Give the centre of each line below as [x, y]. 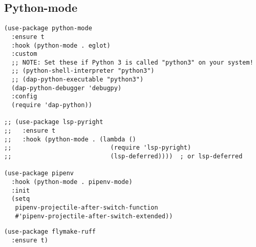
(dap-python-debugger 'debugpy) [67, 88]
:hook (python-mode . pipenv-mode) [72, 182]
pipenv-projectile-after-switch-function [87, 207]
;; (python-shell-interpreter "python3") [83, 71]
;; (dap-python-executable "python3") [78, 80]
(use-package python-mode [48, 28]
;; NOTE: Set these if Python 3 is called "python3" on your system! [132, 62]
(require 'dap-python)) [52, 105]
